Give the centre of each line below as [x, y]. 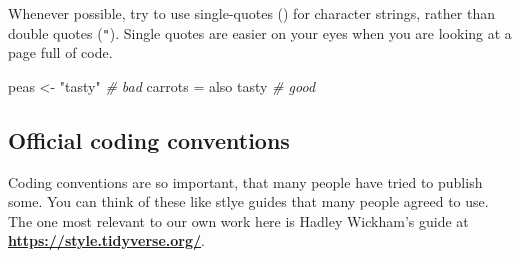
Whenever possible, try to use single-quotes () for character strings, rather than [251, 13]
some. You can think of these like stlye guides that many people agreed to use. [248, 201]
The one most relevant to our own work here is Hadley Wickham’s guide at [238, 220]
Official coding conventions [149, 139]
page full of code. [60, 52]
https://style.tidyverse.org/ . [106, 240]
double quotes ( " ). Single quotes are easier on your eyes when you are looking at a [260, 32]
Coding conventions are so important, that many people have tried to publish [245, 181]
